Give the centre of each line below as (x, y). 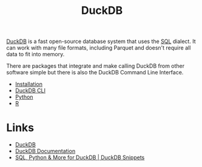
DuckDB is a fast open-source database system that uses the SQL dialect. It (101, 41)
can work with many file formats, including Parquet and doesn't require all (99, 48)
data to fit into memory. (35, 54)
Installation (29, 84)
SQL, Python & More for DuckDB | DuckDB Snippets (80, 157)
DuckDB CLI (30, 91)
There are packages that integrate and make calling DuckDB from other (96, 66)
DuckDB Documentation (45, 151)
